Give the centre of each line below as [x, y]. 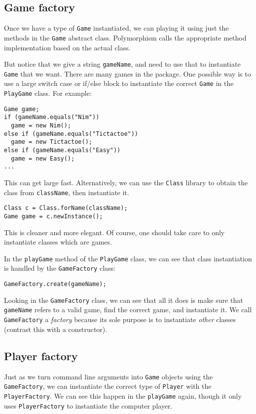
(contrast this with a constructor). [56, 329]
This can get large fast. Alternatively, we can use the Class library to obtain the [126, 182]
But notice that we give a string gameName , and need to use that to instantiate [122, 64]
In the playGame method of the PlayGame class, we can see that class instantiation [128, 258]
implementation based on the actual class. [67, 47]
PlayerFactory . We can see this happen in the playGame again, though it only [123, 395]
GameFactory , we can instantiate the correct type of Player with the [108, 386]
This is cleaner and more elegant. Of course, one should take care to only [114, 232]
